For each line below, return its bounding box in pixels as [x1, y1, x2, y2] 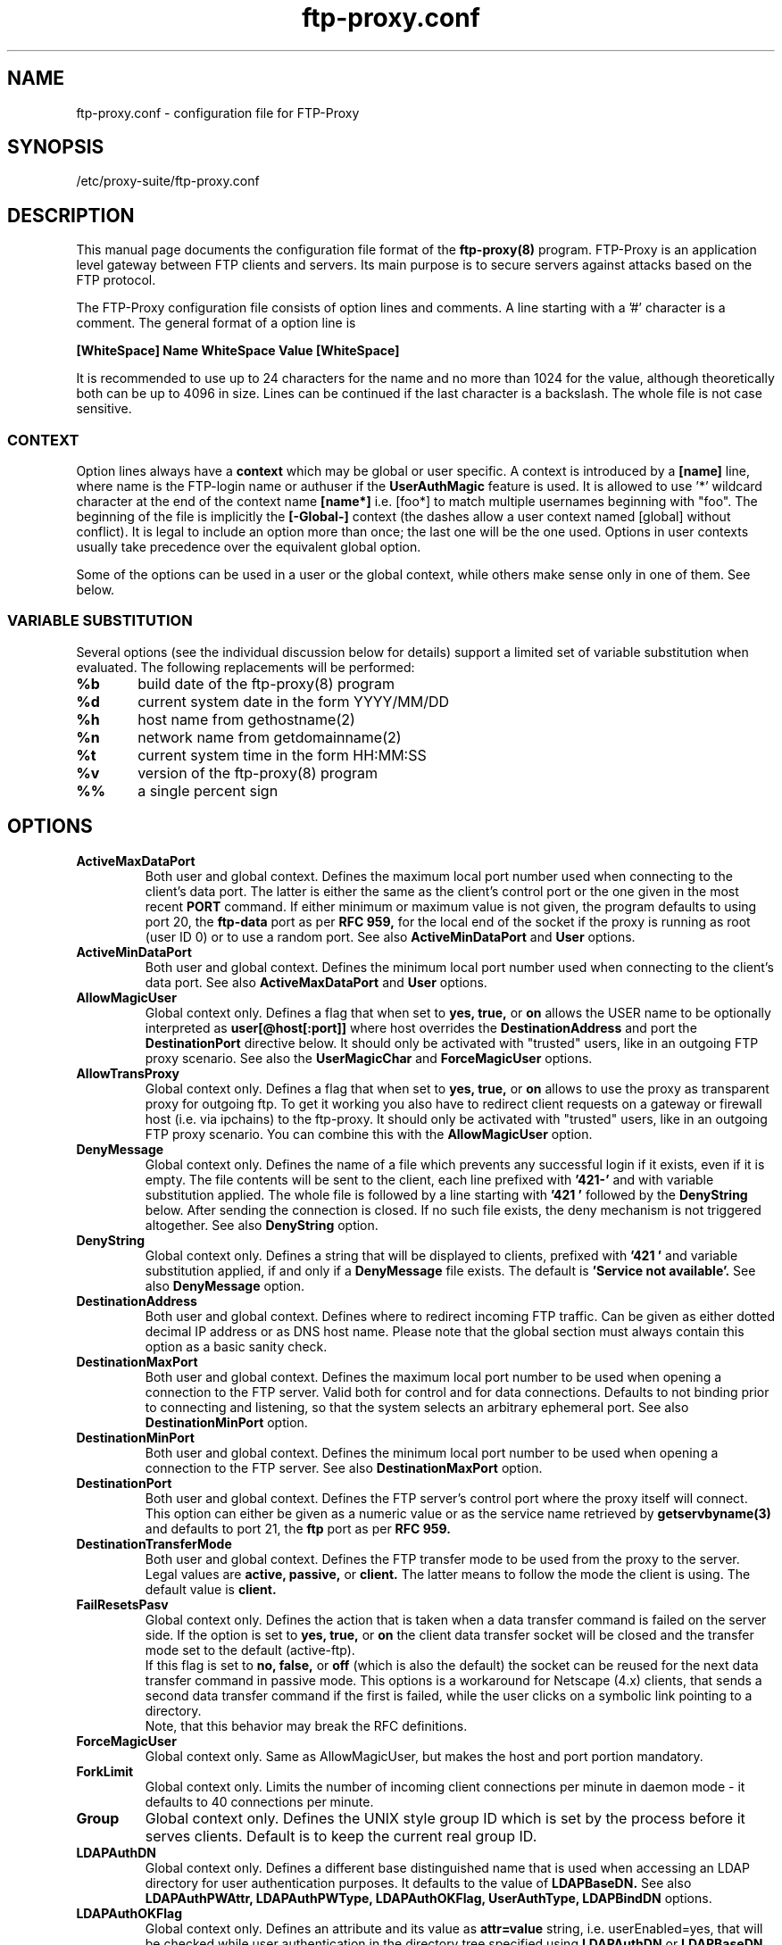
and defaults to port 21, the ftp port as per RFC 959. [145, 1520, 451, 1536]
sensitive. [76, 401, 132, 417]
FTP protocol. [76, 272, 156, 288]
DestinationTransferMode [76, 1535, 232, 1551]
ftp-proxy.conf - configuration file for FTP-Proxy [76, 104, 360, 121]
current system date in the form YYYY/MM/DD [137, 692, 449, 711]
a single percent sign [137, 781, 279, 800]
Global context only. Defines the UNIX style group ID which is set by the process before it [145, 1808, 745, 1827]
